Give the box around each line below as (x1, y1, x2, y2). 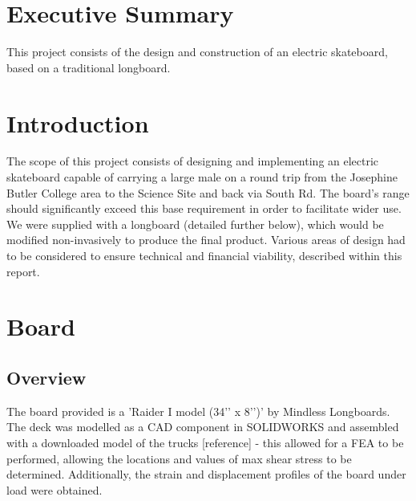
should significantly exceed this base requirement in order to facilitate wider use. (6, 200, 402, 217)
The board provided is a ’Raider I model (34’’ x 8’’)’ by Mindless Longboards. (6, 402, 390, 419)
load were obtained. (6, 481, 103, 498)
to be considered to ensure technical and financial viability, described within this (6, 247, 402, 263)
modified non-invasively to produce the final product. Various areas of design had (6, 231, 406, 248)
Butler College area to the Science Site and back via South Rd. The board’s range (6, 184, 410, 201)
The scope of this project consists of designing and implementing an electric (6, 153, 379, 169)
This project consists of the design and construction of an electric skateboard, (6, 43, 388, 60)
